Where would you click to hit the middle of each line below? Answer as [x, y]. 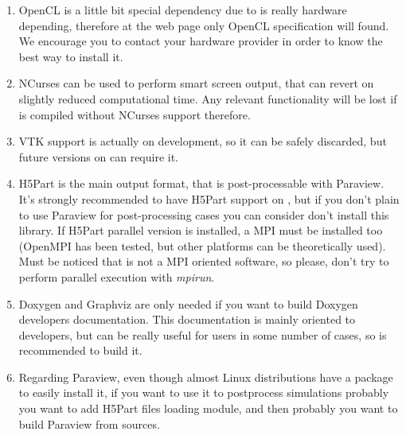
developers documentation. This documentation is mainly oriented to [187, 319]
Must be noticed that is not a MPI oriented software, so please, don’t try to [204, 261]
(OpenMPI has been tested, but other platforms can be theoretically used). [202, 245]
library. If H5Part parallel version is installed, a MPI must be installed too [201, 230]
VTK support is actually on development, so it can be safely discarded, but [203, 141]
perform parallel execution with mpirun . [117, 276]
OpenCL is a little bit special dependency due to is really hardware [183, 10]
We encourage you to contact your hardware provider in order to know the [201, 41]
